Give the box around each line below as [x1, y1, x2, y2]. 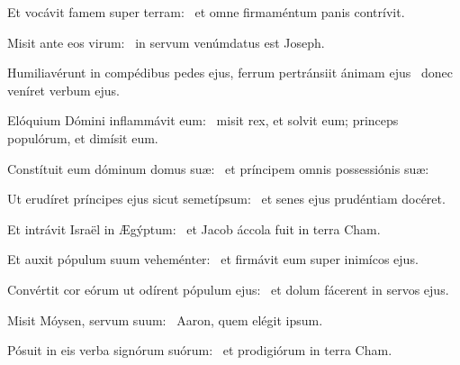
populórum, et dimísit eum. [7, 128, 158, 147]
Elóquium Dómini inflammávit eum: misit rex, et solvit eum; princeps [7, 111, 399, 130]
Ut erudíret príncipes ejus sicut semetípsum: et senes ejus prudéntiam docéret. [7, 189, 446, 208]
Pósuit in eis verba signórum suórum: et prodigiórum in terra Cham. [7, 341, 392, 360]
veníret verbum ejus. [7, 80, 120, 99]
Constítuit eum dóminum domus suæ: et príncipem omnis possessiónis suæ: [7, 159, 429, 178]
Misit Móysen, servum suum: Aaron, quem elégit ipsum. [7, 310, 323, 329]
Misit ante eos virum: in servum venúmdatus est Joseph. [7, 32, 325, 51]
